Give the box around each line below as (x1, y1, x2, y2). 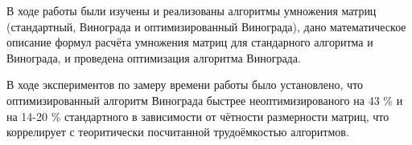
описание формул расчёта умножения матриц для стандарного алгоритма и (6, 34, 373, 50)
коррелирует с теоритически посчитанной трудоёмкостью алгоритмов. (6, 123, 349, 140)
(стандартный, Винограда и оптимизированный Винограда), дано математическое (6, 18, 406, 34)
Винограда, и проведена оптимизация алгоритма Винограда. (6, 49, 301, 66)
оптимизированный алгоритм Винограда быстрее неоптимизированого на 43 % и (6, 91, 403, 108)
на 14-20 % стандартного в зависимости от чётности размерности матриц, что (6, 107, 389, 124)
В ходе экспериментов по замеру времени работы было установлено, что (6, 76, 364, 93)
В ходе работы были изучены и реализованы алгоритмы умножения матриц (6, 2, 377, 18)
